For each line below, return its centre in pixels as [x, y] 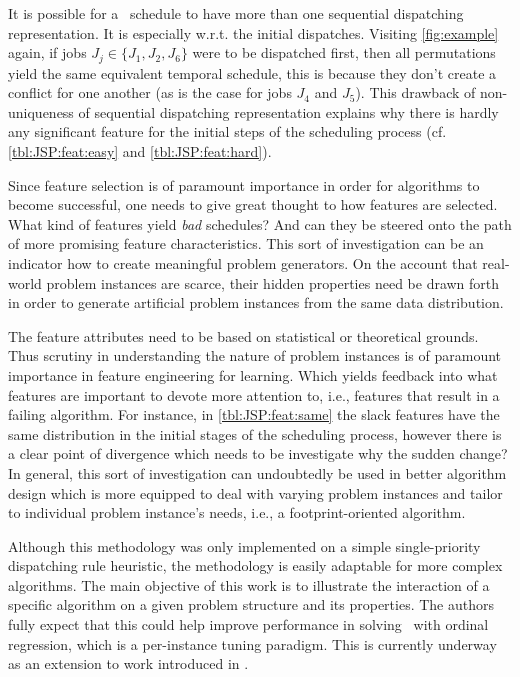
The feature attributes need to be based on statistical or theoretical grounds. [243, 335]
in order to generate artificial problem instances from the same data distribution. [256, 302]
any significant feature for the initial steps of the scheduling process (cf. [227, 131]
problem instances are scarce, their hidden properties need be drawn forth [273, 282]
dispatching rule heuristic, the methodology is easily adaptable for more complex [255, 565]
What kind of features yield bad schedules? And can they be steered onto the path [260, 223]
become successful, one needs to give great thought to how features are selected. [253, 204]
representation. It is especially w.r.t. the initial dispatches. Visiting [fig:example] [253, 32]
